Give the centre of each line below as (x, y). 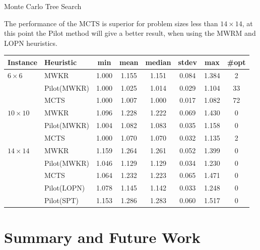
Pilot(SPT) (61, 200)
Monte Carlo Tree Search (43, 6)
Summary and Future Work (102, 237)
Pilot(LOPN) (64, 188)
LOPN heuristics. (31, 43)
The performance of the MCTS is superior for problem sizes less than (111, 23)
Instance (22, 62)
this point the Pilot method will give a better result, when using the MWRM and (130, 33)
